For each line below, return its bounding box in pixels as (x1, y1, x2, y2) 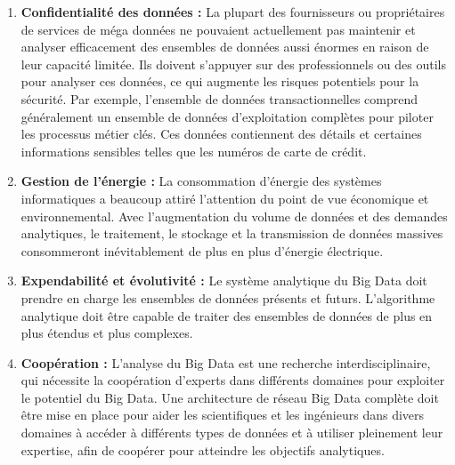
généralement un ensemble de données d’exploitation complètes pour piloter (20, 107, 434, 125)
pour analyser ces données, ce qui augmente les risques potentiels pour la (20, 72, 419, 91)
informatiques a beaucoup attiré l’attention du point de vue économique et (20, 188, 429, 207)
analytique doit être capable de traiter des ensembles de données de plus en (20, 306, 433, 325)
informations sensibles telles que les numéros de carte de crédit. (20, 141, 367, 160)
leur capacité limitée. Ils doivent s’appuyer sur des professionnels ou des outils (20, 54, 447, 73)
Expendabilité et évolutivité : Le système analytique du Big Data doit (20, 271, 427, 290)
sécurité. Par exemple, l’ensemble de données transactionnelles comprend (20, 89, 418, 108)
